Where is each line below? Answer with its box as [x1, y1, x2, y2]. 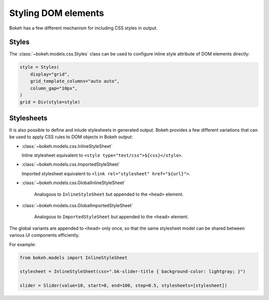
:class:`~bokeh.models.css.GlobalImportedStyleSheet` [21, 203, 133, 209]
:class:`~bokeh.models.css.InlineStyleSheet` [21, 143, 113, 149]
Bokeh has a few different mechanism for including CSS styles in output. [9, 25, 158, 31]
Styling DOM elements [9, 7, 104, 18]
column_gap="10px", [30, 85, 78, 91]
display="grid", [30, 71, 70, 77]
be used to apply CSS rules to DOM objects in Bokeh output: [9, 134, 133, 140]
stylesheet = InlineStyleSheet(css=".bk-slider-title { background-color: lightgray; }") [19, 269, 246, 275]
